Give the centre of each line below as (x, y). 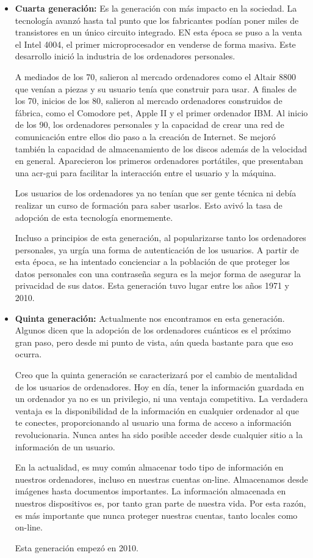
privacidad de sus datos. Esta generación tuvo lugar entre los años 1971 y (152, 285)
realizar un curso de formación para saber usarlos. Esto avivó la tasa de (149, 205)
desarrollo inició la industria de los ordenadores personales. (125, 56)
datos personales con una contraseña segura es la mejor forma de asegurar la (158, 273)
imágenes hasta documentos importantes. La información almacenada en (150, 491)
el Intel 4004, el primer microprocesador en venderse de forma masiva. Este (155, 44)
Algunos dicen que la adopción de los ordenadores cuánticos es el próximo (153, 330)
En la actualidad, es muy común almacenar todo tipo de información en (149, 467)
